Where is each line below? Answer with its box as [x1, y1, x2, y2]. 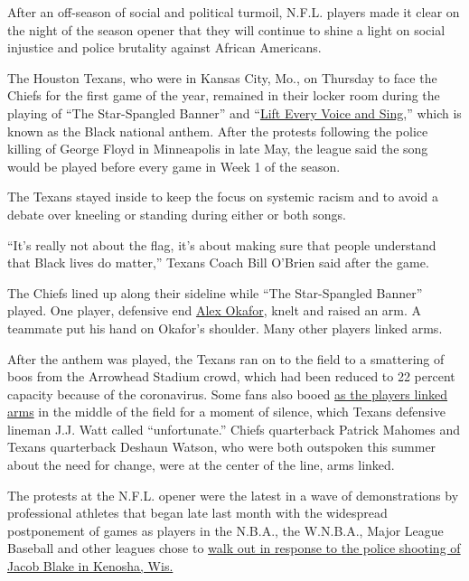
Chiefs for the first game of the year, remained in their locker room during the [7, 86, 440, 105]
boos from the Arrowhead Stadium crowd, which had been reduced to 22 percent [7, 367, 455, 386]
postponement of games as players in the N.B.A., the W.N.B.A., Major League [7, 520, 444, 539]
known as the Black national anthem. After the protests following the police [7, 121, 428, 140]
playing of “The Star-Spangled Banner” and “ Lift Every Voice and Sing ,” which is [7, 103, 462, 122]
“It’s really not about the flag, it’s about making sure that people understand [7, 235, 436, 254]
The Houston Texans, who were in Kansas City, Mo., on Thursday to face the [7, 68, 437, 87]
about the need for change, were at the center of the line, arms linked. [7, 455, 395, 474]
